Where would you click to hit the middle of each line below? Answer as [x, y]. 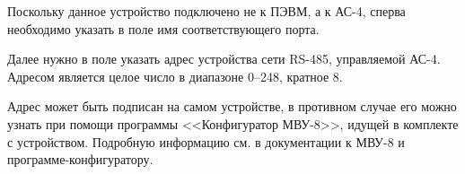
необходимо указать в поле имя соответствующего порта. [163, 28]
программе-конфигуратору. [80, 159]
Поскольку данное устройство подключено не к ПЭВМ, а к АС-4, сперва [206, 11]
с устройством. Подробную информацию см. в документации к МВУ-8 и [206, 141]
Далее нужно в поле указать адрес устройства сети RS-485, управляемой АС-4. [224, 59]
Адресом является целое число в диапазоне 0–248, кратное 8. [175, 76]
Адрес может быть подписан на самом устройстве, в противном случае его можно [232, 106]
